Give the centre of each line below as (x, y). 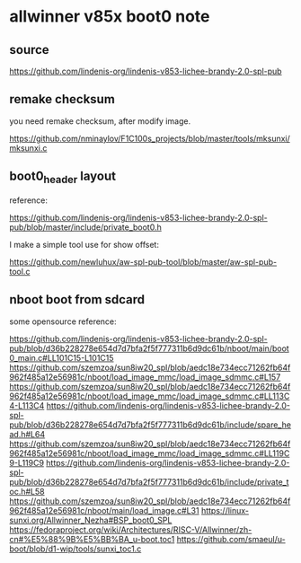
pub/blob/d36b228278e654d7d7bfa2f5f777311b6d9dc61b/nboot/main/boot (149, 348)
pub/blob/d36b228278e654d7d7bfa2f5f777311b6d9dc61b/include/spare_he (150, 425)
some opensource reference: (63, 321)
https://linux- (225, 510)
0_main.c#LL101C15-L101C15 (62, 357)
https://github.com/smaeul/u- (231, 539)
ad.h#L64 (27, 434)
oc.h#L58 (27, 491)
